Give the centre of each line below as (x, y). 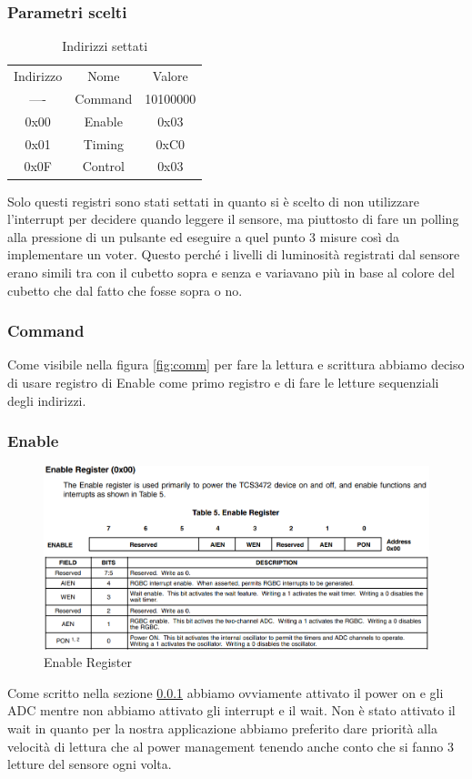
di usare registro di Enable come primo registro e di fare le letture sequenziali (223, 382)
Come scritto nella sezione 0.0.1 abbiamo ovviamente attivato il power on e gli (226, 692)
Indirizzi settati (105, 46)
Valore (170, 76)
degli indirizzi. (47, 400)
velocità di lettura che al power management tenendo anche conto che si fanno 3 (231, 746)
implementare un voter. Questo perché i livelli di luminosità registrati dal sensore (234, 254)
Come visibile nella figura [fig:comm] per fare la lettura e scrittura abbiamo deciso (236, 364)
